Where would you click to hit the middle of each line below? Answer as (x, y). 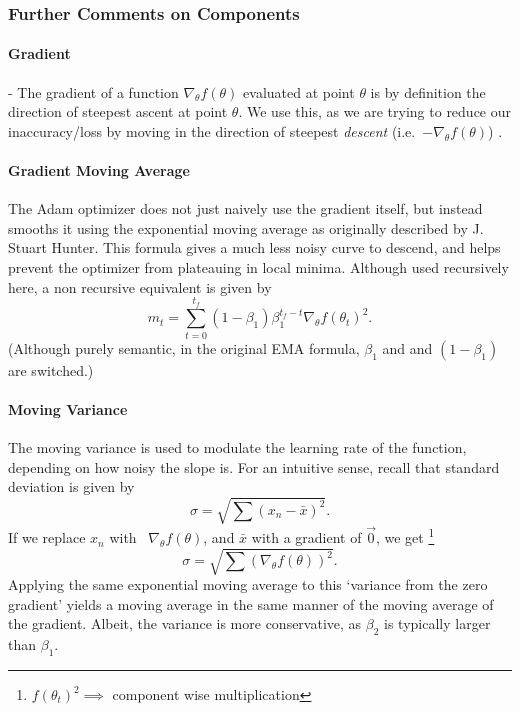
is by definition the (428, 91)
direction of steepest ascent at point (118, 111)
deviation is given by (71, 486)
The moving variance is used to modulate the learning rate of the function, (237, 447)
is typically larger (437, 623)
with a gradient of (306, 537)
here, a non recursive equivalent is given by (140, 286)
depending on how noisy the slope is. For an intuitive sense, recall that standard (254, 466)
